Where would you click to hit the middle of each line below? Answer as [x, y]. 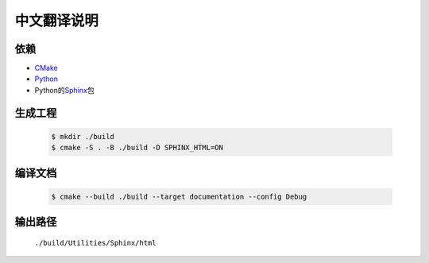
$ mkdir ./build [83, 136]
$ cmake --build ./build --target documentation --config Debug [179, 196]
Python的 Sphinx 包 [64, 90]
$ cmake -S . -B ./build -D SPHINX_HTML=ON [137, 148]
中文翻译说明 [57, 21]
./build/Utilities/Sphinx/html [95, 243]
